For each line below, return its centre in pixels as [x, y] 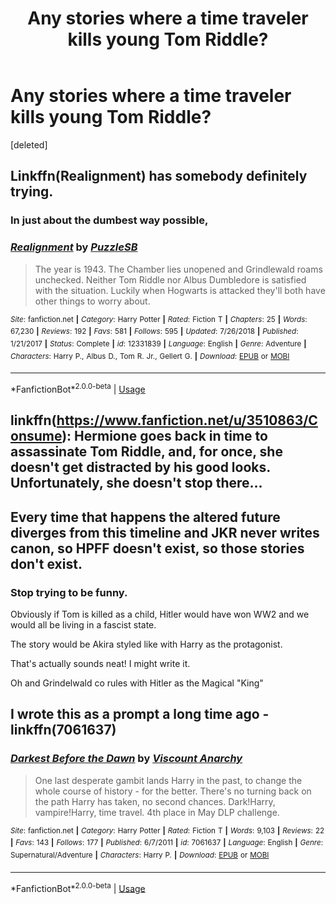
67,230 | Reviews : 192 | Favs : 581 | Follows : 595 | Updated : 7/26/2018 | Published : [154, 332]
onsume [36, 436]
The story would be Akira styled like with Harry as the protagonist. [146, 644]
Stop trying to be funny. [69, 592]
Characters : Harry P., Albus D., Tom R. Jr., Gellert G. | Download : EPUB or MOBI [150, 356]
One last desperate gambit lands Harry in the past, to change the [168, 780]
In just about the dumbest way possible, [109, 220]
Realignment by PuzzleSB [74, 247]
